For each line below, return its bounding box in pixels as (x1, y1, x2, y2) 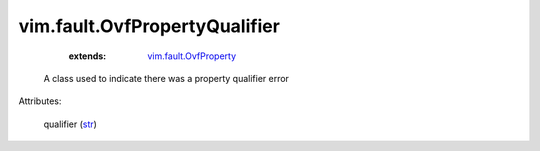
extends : (68, 50, 107, 62)
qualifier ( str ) (43, 118, 97, 130)
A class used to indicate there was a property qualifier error (43, 72, 290, 84)
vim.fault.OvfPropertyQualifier (18, 15, 280, 37)
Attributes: (18, 95, 62, 107)
